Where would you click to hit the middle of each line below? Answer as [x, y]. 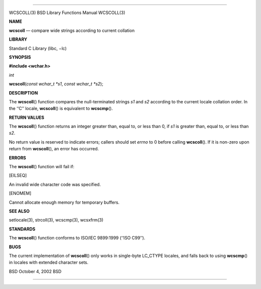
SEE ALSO [19, 211]
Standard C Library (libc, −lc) [38, 48]
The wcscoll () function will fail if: [42, 167]
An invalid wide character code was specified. [55, 184]
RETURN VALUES [27, 117]
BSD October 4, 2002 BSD [35, 271]
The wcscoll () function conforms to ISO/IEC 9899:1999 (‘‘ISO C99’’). [77, 238]
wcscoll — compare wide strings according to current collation [72, 30]
